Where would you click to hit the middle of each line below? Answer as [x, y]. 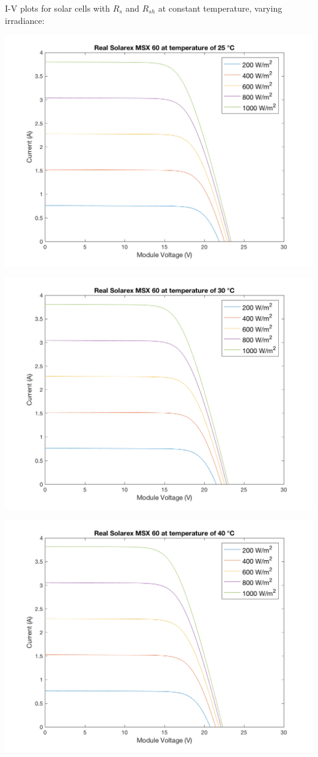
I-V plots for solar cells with [57, 8]
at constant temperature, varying [220, 8]
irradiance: [25, 20]
